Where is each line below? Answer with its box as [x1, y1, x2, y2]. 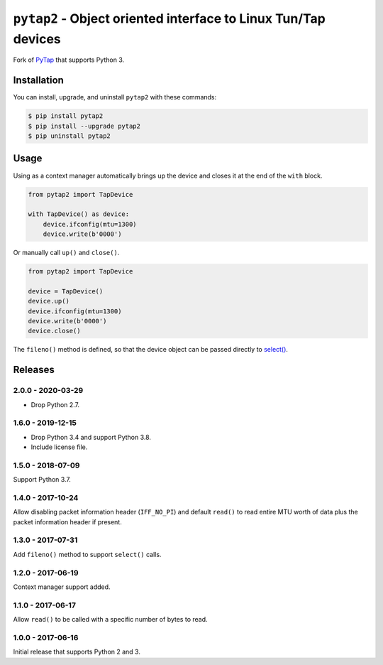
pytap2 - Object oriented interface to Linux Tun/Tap [13, 11, 326, 26]
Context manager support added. [13, 583, 111, 591]
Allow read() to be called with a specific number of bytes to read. [13, 615, 209, 624]
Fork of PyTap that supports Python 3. [13, 55, 125, 64]
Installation [13, 75, 64, 87]
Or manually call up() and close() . [13, 249, 120, 257]
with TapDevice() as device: [28, 210, 130, 218]
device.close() [28, 327, 81, 335]
